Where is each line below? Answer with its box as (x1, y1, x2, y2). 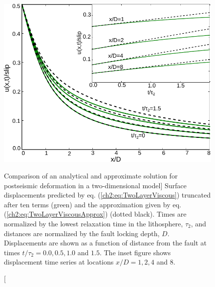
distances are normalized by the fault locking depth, (4, 228, 160, 238)
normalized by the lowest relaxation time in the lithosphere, (4, 219, 183, 228)
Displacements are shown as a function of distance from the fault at (4, 238, 207, 248)
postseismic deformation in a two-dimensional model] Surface (4, 180, 187, 190)
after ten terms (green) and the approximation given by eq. (4, 199, 181, 209)
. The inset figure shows (99, 247, 171, 257)
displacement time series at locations (4, 257, 114, 267)
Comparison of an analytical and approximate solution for (4, 171, 178, 181)
